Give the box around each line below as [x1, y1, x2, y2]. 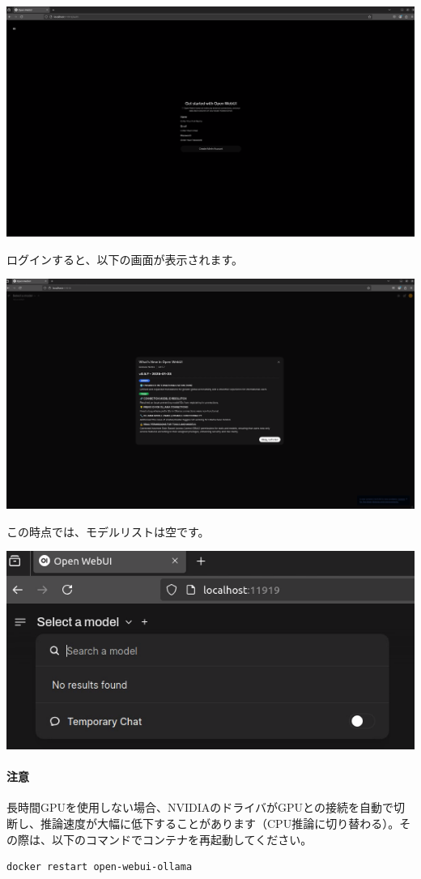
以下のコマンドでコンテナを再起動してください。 [51, 830, 313, 847]
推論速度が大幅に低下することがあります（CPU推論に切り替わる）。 [40, 815, 400, 832]
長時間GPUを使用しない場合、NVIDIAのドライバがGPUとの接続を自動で [6, 799, 393, 816]
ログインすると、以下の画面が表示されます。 [6, 250, 244, 267]
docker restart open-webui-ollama [6, 861, 193, 873]
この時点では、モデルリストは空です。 [6, 523, 210, 540]
